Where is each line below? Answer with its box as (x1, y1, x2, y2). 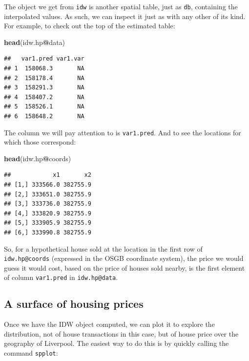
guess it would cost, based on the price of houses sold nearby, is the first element (4, 262, 245, 273)
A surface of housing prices (4, 296, 144, 311)
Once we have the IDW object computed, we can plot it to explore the (4, 319, 215, 329)
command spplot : (4, 348, 58, 358)
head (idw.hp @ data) (4, 37, 65, 47)
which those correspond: (4, 137, 76, 147)
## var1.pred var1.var (4, 55, 84, 63)
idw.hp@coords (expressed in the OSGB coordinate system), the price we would (4, 253, 244, 263)
